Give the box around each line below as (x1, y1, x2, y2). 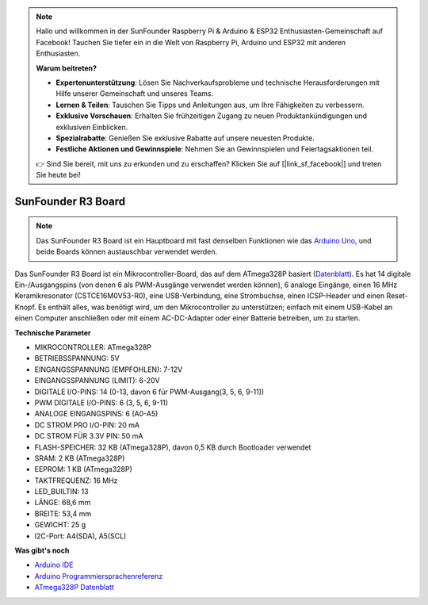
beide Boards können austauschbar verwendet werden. (36, 247, 218, 257)
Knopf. (14, 302, 37, 312)
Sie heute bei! (36, 170, 81, 180)
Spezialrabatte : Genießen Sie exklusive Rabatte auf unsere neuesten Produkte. (55, 133, 315, 143)
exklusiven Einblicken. (55, 122, 128, 132)
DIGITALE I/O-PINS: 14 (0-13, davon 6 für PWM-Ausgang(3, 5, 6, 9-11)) (34, 387, 265, 396)
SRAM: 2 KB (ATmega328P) (34, 453, 125, 463)
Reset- (386, 291, 408, 301)
